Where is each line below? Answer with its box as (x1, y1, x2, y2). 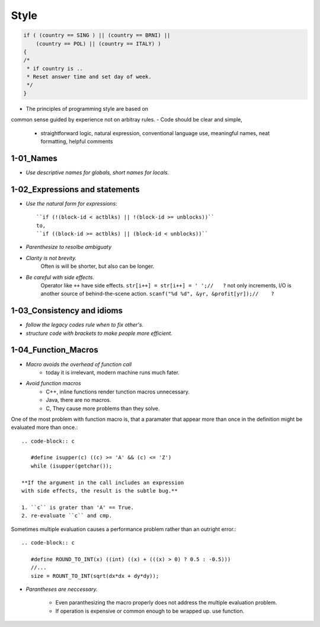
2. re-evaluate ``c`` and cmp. (21, 513, 113, 519)
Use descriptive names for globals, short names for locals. (25, 169, 169, 176)
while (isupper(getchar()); (30, 462, 113, 469)
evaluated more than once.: (11, 424, 78, 431)
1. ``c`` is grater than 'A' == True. (21, 504, 135, 511)
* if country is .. (27, 65, 83, 72)
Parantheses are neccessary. (25, 586, 98, 593)
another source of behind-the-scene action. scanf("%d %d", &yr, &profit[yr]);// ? (40, 290, 275, 297)
